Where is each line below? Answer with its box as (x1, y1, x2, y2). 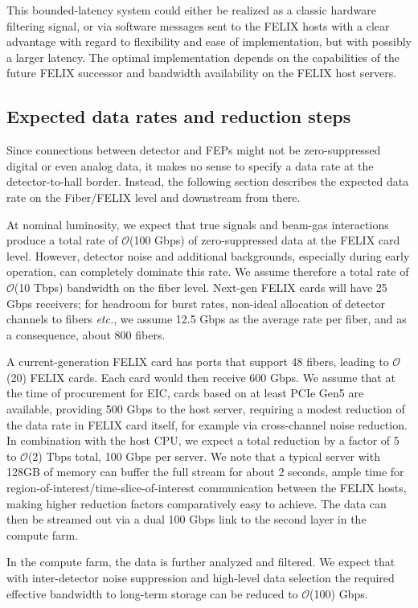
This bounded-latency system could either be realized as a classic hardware (6, 2, 376, 18)
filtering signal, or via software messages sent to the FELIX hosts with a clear (6, 17, 390, 34)
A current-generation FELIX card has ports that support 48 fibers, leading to (6, 353, 389, 370)
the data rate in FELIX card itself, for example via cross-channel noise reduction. (6, 416, 408, 433)
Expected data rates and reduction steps (6, 104, 351, 129)
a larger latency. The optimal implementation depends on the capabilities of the (6, 48, 400, 65)
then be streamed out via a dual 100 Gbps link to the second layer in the (6, 511, 367, 528)
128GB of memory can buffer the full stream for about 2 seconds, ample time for (6, 463, 404, 480)
